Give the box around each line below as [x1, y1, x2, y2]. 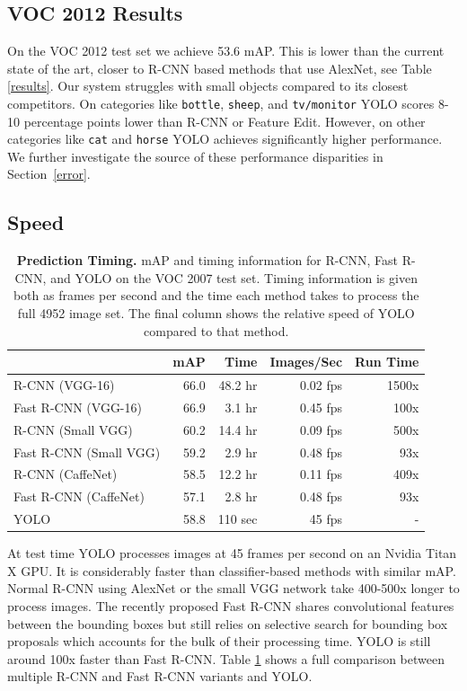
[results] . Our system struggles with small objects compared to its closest [7, 76, 409, 95]
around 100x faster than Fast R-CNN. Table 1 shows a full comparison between [7, 649, 445, 668]
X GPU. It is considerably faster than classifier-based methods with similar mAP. [7, 561, 456, 580]
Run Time [355, 352, 419, 371]
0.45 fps [299, 397, 343, 416]
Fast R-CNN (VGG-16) [13, 397, 142, 416]
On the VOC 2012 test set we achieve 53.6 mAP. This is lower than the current [7, 41, 445, 60]
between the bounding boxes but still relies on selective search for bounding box [7, 614, 448, 633]
